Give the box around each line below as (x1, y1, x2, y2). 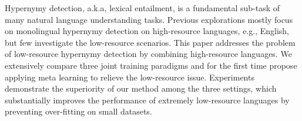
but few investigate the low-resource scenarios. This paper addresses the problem (5, 36, 296, 48)
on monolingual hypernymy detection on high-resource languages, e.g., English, (5, 25, 289, 37)
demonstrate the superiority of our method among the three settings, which (5, 82, 277, 95)
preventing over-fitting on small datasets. (5, 105, 152, 117)
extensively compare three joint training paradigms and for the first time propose (5, 59, 297, 71)
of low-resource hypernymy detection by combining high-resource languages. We (5, 48, 292, 60)
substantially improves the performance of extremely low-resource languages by (5, 93, 290, 106)
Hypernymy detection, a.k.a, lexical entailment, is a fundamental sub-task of (5, 2, 280, 14)
